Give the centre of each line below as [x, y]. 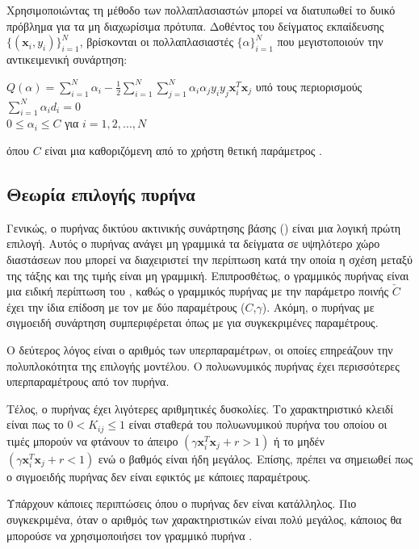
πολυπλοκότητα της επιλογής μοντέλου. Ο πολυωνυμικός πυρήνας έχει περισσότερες [203, 365]
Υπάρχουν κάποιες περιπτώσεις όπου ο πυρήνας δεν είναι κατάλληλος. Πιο [182, 503]
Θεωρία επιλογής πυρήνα [101, 193]
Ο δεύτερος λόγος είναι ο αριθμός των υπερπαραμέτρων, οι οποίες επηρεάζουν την [200, 349]
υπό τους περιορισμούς [309, 86]
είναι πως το [35, 424]
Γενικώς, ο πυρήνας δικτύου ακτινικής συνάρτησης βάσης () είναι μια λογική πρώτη [204, 227]
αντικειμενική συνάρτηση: [67, 59]
